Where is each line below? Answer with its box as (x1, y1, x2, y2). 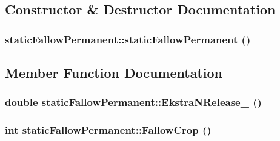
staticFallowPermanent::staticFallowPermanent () (5, 31, 251, 46)
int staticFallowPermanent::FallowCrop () (5, 122, 212, 137)
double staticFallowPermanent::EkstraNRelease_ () (5, 95, 262, 110)
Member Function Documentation (5, 63, 223, 82)
